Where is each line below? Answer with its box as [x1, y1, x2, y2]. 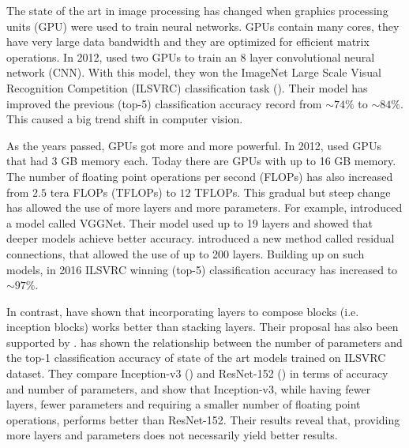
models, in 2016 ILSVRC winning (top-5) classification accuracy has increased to [6, 261, 398, 277]
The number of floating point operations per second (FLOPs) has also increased [6, 168, 393, 184]
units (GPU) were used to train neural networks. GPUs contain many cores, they [6, 17, 400, 34]
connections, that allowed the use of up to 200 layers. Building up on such [6, 245, 365, 262]
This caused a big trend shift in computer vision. [6, 111, 243, 127]
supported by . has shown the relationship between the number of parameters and [6, 333, 403, 350]
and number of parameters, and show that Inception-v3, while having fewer [6, 380, 371, 397]
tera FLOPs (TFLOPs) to [50, 183, 176, 200]
